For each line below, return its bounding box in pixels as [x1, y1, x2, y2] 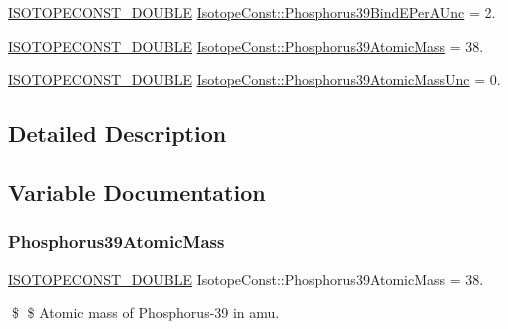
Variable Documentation [8, 176, 266, 207]
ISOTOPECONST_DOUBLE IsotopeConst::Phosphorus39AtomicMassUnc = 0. [8, 69, 501, 90]
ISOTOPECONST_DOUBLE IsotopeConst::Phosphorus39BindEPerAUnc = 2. [8, 2, 496, 22]
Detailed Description [8, 118, 227, 149]
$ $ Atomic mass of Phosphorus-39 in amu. [11, 302, 280, 323]
